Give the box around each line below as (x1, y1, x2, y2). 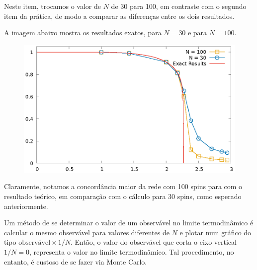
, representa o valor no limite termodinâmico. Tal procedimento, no (29, 247, 234, 257)
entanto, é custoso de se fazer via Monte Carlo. (4, 256, 147, 267)
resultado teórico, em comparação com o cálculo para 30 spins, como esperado (4, 191, 242, 202)
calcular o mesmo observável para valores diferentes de (4, 227, 170, 237)
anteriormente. (4, 201, 48, 211)
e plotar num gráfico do (179, 227, 252, 237)
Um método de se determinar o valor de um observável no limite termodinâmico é (4, 217, 254, 228)
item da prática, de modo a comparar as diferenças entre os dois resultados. (4, 10, 235, 21)
